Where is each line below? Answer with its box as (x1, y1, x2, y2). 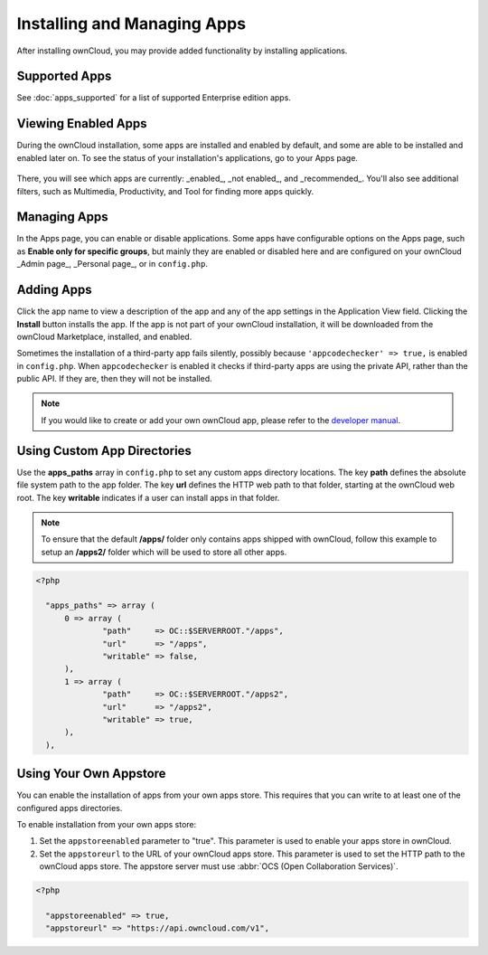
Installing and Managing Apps (16, 14, 247, 33)
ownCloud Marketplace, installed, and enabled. (16, 331, 192, 342)
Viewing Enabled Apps (16, 116, 148, 131)
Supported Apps (16, 69, 112, 84)
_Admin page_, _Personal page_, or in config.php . (16, 259, 208, 269)
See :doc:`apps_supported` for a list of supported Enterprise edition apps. (16, 92, 291, 103)
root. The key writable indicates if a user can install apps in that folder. (16, 492, 280, 503)
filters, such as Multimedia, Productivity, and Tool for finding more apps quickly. (16, 185, 314, 196)
